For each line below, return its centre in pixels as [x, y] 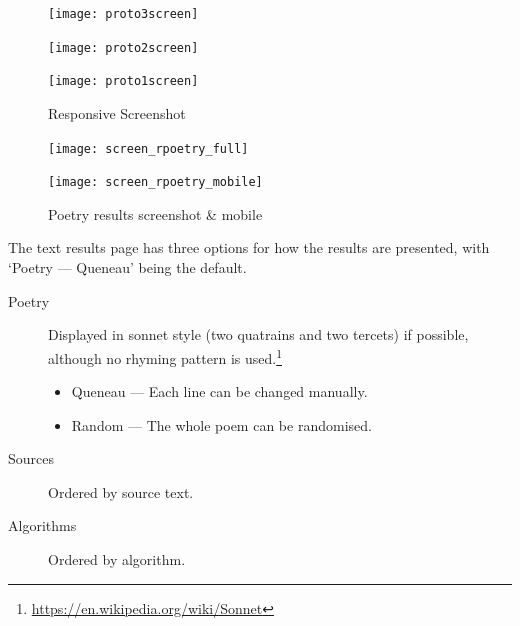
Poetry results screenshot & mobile [155, 213]
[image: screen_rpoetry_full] [148, 148]
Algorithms [42, 525]
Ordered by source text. [121, 491]
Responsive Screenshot [117, 112]
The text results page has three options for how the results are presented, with [249, 247]
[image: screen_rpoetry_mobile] [155, 182]
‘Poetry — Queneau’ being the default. [127, 267]
